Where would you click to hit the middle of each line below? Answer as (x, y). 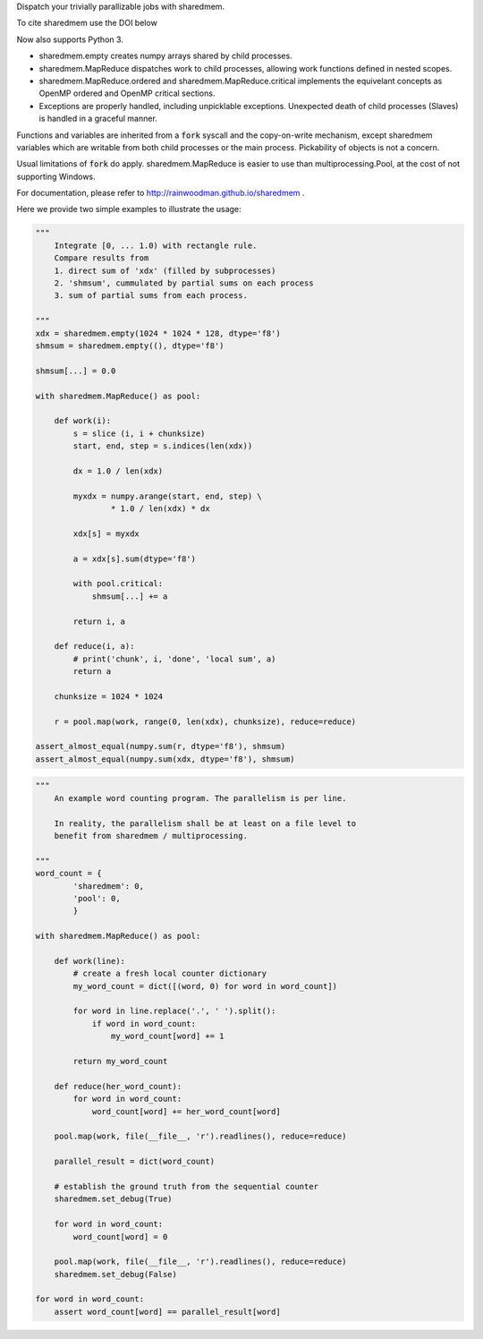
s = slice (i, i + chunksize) (139, 433)
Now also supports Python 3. (70, 39)
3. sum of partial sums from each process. (151, 296)
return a (92, 672)
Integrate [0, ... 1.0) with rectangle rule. (156, 245)
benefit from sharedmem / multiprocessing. (151, 836)
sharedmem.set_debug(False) (116, 1274)
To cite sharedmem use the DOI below (87, 23)
